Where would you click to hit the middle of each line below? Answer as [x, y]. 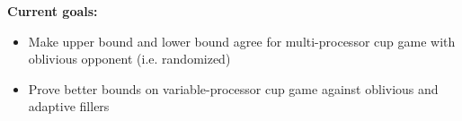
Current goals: [53, 11]
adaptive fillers [69, 106]
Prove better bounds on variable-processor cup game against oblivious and [233, 88]
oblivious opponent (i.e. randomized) [129, 59]
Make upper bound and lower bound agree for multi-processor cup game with [242, 41]
